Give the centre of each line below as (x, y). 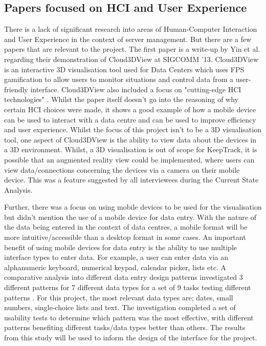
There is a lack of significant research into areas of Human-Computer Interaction (131, 29)
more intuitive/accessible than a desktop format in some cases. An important (125, 237)
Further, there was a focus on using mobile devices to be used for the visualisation (133, 207)
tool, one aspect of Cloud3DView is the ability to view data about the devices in (130, 139)
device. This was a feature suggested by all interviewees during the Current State (131, 180)
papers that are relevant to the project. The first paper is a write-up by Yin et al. (132, 49)
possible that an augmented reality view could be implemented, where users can (129, 159)
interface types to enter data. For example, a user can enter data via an (116, 257)
